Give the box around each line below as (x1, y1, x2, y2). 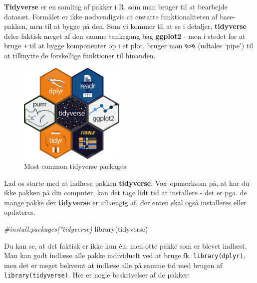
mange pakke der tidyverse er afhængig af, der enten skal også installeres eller (4, 197, 247, 207)
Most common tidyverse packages (24, 160, 126, 171)
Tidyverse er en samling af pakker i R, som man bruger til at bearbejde (4, 1, 228, 11)
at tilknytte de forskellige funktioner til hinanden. (4, 50, 156, 61)
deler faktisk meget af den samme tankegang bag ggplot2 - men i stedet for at (4, 30, 246, 41)
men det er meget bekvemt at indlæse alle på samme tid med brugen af (4, 260, 223, 270)
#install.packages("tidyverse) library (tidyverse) (4, 223, 148, 234)
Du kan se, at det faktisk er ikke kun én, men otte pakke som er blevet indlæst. (4, 240, 247, 251)
